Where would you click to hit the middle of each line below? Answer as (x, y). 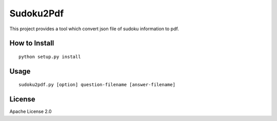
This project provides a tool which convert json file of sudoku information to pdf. (94, 29)
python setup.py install (50, 57)
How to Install (32, 43)
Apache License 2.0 (31, 112)
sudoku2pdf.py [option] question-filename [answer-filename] (97, 85)
